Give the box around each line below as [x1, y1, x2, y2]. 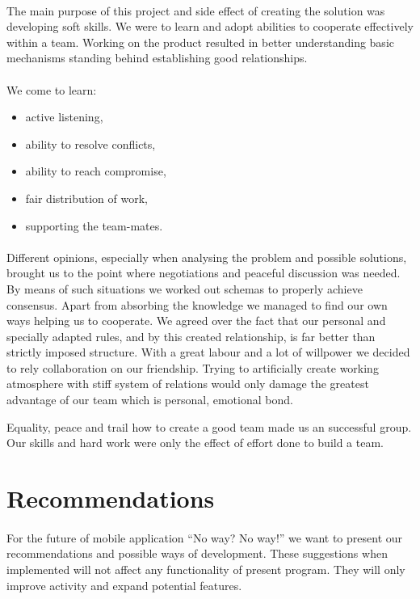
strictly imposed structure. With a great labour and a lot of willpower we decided [6, 344, 410, 361]
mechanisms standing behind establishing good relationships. [6, 49, 308, 66]
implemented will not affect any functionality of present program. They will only [6, 561, 405, 577]
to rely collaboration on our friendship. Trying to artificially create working [6, 359, 379, 376]
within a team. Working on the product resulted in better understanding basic [6, 33, 394, 50]
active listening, [25, 108, 103, 125]
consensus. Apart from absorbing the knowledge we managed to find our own [6, 296, 388, 313]
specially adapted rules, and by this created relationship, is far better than [6, 327, 376, 344]
